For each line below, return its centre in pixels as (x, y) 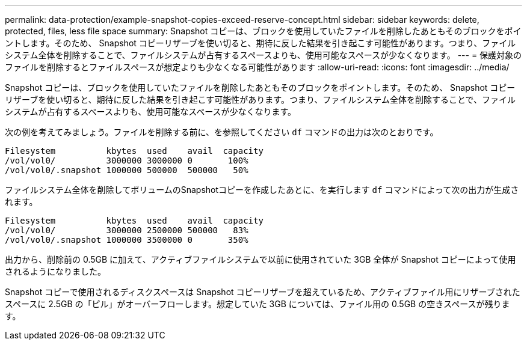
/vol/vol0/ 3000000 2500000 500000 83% (127, 230)
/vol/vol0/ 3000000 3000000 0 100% (127, 160)
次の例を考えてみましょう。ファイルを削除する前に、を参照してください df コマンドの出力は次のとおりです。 (222, 132)
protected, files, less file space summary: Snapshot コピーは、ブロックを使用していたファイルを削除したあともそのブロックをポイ (263, 31)
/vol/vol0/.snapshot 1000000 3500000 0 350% (127, 240)
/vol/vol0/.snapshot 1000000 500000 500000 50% (127, 170)
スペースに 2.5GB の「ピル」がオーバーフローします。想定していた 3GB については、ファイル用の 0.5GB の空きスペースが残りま (257, 304)
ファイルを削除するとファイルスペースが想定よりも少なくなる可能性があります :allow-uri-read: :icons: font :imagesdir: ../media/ (257, 67)
